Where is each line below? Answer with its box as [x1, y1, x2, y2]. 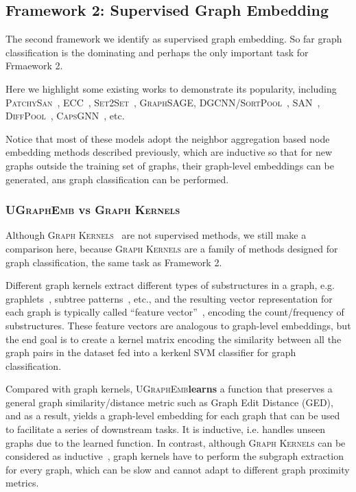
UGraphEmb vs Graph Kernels [5, 201, 180, 218]
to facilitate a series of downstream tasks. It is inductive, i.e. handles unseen [5, 422, 326, 436]
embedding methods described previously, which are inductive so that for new [5, 145, 333, 159]
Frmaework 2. [5, 58, 63, 73]
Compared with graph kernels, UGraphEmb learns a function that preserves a [5, 382, 333, 396]
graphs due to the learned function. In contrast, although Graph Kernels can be [5, 435, 346, 449]
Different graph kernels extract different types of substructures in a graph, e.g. [5, 278, 335, 292]
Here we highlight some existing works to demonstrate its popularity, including [5, 81, 337, 95]
